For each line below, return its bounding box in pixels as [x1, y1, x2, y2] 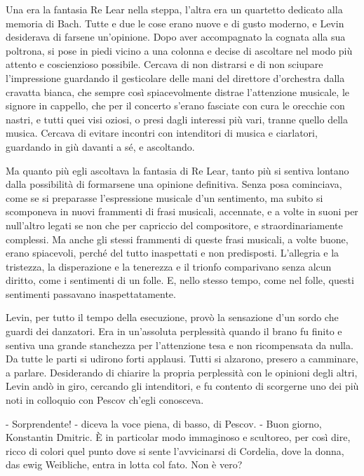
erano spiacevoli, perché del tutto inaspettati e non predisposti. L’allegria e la [6, 245, 339, 260]
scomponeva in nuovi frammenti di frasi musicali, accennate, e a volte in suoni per [6, 204, 358, 219]
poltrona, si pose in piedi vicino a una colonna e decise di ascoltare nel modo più [6, 43, 353, 57]
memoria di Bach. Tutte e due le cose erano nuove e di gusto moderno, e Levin [6, 15, 344, 30]
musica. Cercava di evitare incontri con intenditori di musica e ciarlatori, [6, 125, 318, 140]
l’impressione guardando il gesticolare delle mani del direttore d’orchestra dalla [6, 70, 345, 85]
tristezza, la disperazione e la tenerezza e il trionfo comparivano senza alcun [6, 259, 332, 273]
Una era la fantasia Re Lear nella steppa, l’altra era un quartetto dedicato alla [6, 2, 343, 16]
